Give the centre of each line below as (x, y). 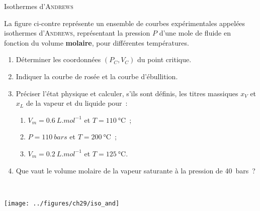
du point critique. (164, 59)
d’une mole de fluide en (195, 33)
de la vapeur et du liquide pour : (77, 103)
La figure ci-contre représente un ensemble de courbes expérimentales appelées (125, 23)
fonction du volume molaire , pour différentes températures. (97, 42)
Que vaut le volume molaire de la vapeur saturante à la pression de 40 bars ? (136, 170)
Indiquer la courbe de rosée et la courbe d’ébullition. (97, 76)
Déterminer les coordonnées (58, 59)
